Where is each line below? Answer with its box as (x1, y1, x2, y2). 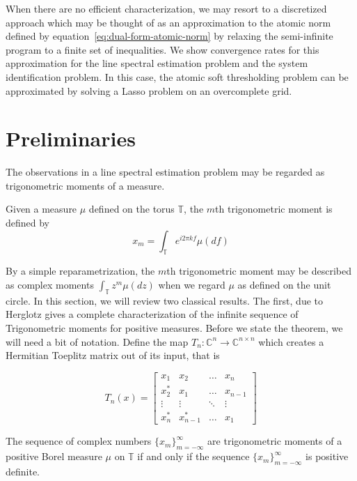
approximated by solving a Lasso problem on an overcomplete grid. (6, 83, 292, 98)
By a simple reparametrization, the (6, 264, 155, 278)
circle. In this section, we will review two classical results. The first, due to (6, 293, 324, 307)
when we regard (158, 277, 225, 292)
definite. (6, 464, 40, 479)
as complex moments (6, 277, 94, 292)
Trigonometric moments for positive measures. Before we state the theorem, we (6, 321, 343, 335)
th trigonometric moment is (215, 201, 333, 216)
